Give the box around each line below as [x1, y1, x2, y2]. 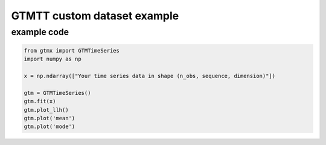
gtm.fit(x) [24, 98, 56, 105]
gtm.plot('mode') [24, 123, 75, 130]
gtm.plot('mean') [24, 115, 75, 121]
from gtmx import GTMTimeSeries [24, 47, 120, 54]
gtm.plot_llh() [24, 106, 69, 113]
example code [11, 27, 69, 37]
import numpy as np [24, 56, 81, 63]
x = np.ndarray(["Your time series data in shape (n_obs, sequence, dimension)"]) [24, 72, 276, 79]
